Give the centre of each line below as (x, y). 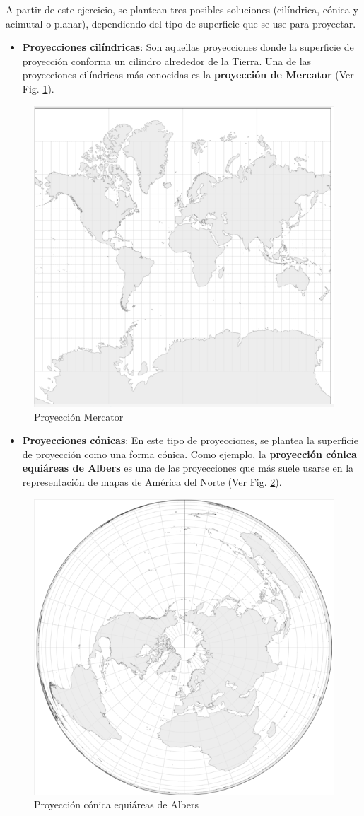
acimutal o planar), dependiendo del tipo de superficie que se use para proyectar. (181, 23)
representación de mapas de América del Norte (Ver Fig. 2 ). (152, 481)
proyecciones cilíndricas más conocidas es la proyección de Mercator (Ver (188, 75)
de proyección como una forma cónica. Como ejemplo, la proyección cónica (189, 454)
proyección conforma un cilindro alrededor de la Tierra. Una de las (167, 60)
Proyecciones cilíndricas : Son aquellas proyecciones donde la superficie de (188, 47)
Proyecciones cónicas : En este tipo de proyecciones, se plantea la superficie (190, 440)
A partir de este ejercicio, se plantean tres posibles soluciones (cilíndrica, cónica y (182, 9)
